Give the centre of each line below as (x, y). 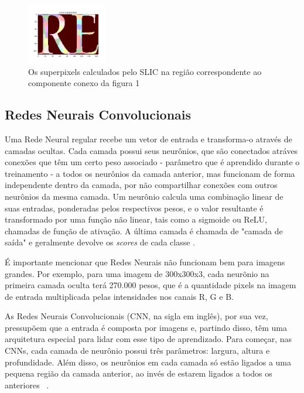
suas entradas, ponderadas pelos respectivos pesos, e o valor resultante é (134, 208)
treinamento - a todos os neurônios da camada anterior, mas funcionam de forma (150, 173)
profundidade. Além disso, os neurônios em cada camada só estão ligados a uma (148, 362)
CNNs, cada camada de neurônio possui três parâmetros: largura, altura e (137, 351)
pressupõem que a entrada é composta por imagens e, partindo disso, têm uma (146, 327)
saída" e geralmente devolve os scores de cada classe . (100, 242)
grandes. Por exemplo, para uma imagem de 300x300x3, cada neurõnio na (137, 273)
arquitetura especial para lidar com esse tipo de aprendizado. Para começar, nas (148, 339)
